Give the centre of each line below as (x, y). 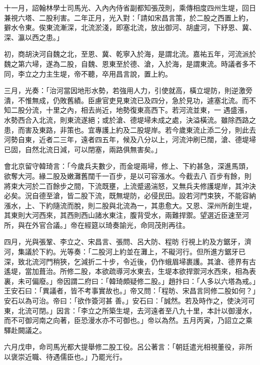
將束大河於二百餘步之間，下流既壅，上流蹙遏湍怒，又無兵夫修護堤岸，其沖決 (130, 186)
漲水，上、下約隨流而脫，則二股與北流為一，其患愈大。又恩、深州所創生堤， (130, 205)
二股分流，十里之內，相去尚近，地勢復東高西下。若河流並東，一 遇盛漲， (131, 110)
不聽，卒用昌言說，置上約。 (126, 73)
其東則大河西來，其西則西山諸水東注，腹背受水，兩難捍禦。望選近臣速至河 (126, 215)
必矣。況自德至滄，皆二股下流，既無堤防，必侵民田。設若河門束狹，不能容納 (130, 196)
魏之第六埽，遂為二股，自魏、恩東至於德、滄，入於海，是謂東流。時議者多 (126, 63)
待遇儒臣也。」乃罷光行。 (86, 356)
